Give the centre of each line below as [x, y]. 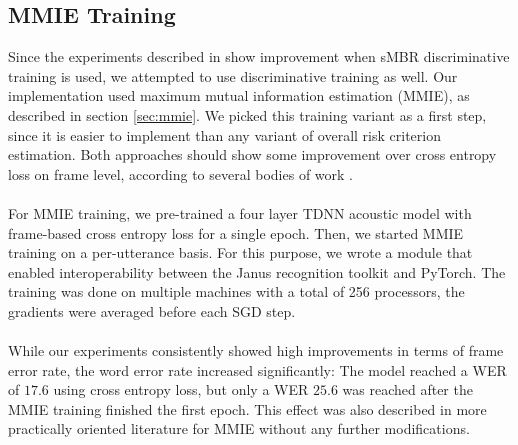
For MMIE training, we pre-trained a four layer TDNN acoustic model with [240, 212]
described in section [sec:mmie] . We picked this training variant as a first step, [247, 114]
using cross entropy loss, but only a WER [181, 389]
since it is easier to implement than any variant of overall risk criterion [224, 134]
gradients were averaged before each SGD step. [152, 310]
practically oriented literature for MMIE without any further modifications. [239, 428]
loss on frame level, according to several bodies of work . [181, 173]
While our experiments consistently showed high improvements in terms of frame [256, 350]
